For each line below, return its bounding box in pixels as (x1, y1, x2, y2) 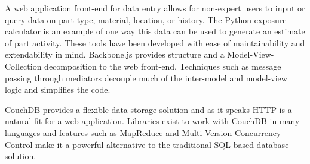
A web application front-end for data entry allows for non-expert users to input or (5, 2, 305, 14)
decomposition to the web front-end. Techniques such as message (44, 59, 281, 72)
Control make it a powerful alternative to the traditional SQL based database (5, 138, 289, 150)
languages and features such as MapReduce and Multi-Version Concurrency (5, 126, 281, 138)
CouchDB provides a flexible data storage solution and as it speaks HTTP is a (5, 103, 292, 115)
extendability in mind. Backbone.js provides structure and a (5, 48, 225, 61)
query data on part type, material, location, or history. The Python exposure (5, 13, 287, 26)
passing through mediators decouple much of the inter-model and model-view (5, 71, 287, 84)
